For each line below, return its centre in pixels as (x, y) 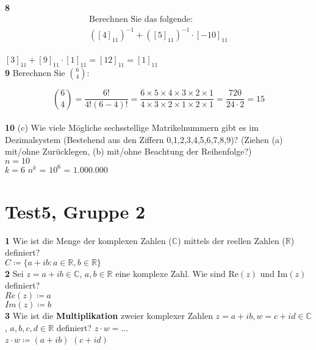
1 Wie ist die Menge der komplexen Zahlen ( (88, 240)
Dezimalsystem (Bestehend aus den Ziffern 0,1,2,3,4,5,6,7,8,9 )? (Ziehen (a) (144, 139)
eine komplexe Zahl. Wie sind (171, 273)
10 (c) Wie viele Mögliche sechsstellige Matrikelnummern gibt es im (132, 128)
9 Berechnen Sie (35, 72)
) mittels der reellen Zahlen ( (232, 240)
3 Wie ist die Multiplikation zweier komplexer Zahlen (109, 316)
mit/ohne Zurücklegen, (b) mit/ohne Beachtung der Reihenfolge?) (128, 151)
